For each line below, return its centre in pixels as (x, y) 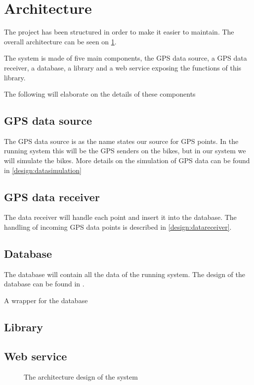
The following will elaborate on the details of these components (100, 94)
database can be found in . (44, 284)
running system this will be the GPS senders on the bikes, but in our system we (125, 151)
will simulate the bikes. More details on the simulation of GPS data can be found (127, 160)
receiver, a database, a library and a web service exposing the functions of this (123, 67)
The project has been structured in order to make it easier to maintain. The (119, 32)
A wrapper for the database (46, 300)
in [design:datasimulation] (43, 170)
